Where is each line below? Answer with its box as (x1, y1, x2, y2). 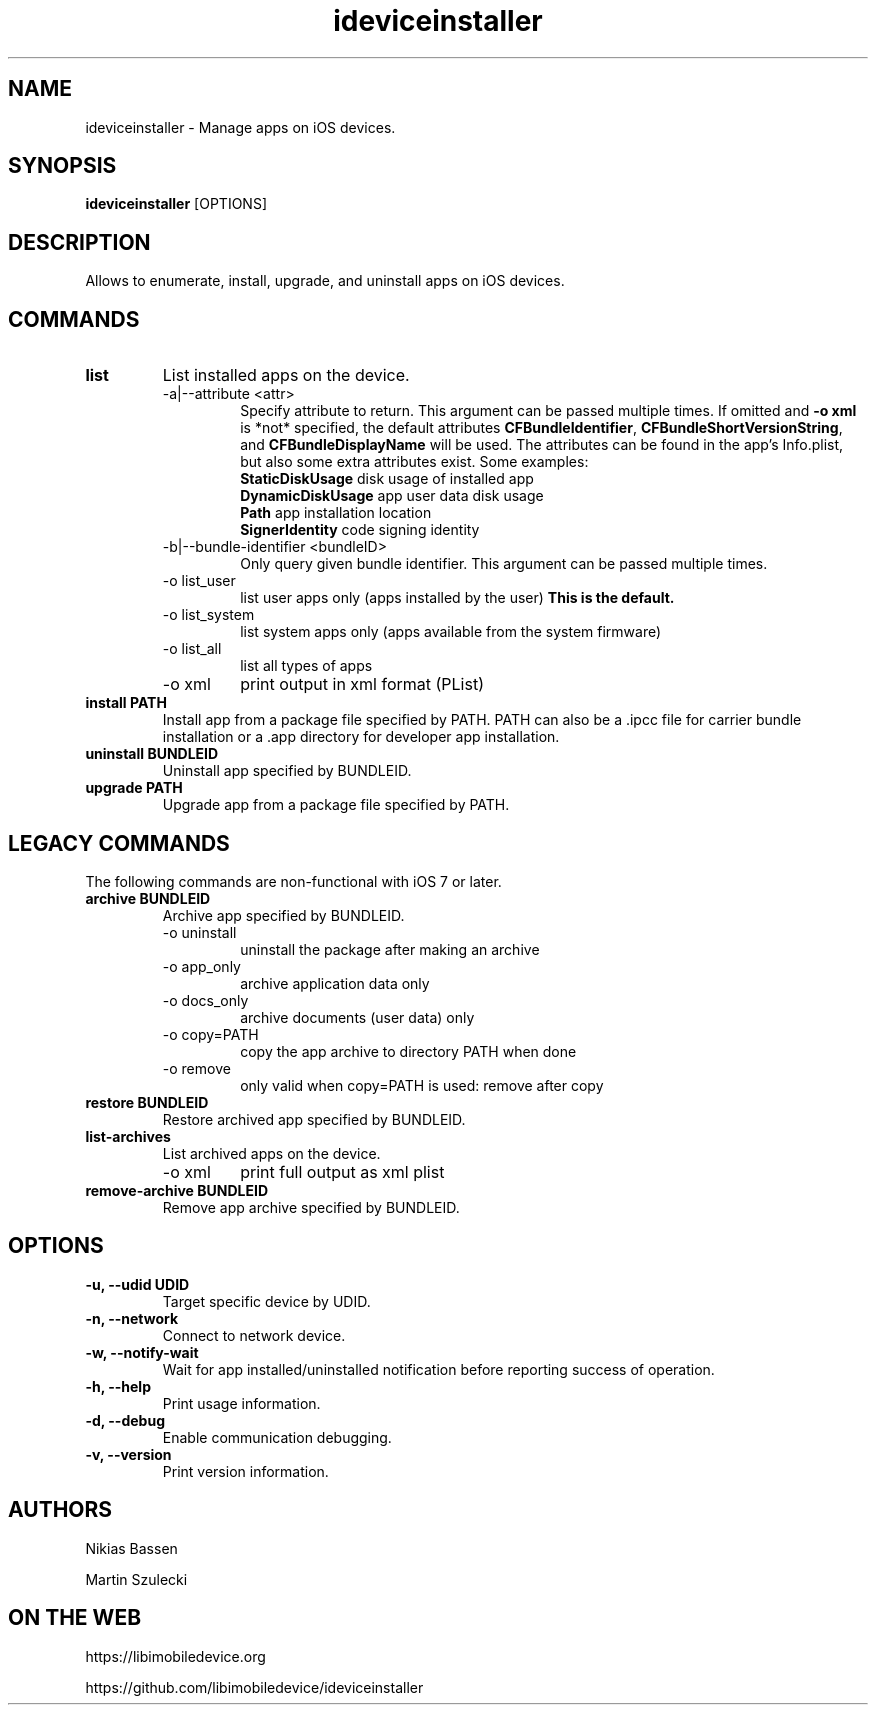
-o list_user (162, 572, 236, 590)
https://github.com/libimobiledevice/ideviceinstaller (85, 1678, 424, 1696)
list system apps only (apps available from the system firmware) (240, 623, 662, 641)
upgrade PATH (85, 779, 183, 797)
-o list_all (162, 640, 222, 658)
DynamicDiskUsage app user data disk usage (240, 487, 544, 505)
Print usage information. (162, 1394, 321, 1412)
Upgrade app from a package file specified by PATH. (162, 796, 510, 814)
